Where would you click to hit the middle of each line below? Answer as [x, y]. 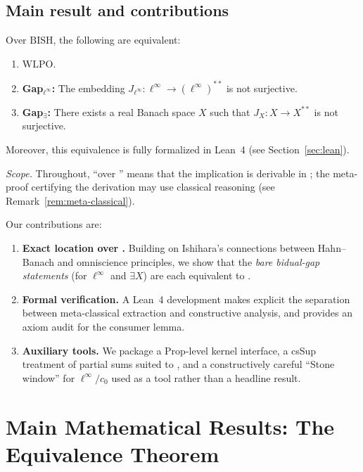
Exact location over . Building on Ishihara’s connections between [168, 248]
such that [230, 111]
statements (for [55, 275]
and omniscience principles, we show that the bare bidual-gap [189, 261]
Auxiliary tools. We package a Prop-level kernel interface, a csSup [169, 350]
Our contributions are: [54, 224]
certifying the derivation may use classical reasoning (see [153, 187]
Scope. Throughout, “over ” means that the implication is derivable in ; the [168, 173]
